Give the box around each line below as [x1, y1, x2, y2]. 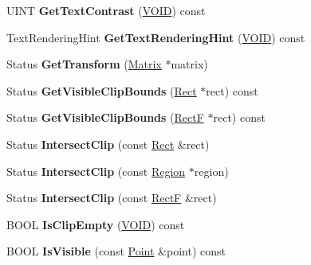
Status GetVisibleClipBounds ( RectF [6, 109, 204, 126]
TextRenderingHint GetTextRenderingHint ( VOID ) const [6, 29, 305, 45]
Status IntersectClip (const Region [6, 162, 186, 179]
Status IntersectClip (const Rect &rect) [6, 135, 210, 152]
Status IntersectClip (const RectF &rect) [6, 189, 217, 206]
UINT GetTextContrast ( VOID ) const [6, 2, 206, 18]
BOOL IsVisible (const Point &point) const [6, 243, 226, 259]
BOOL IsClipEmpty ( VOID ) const [6, 216, 185, 232]
